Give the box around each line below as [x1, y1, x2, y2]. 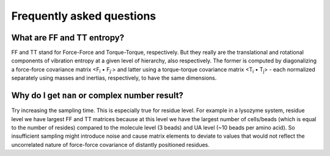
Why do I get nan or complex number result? [11, 91, 183, 101]
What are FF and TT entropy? [11, 32, 125, 43]
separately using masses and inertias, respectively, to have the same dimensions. [11, 74, 217, 82]
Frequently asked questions [11, 9, 156, 23]
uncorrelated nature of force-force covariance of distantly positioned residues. [11, 141, 210, 148]
